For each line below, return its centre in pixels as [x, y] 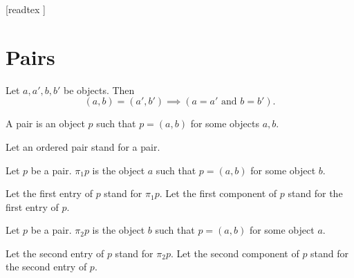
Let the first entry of [49, 193]
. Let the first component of [218, 193]
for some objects [225, 123]
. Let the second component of [235, 253]
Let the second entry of [55, 253]
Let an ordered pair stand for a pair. [83, 146]
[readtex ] [26, 9]
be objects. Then [99, 90]
